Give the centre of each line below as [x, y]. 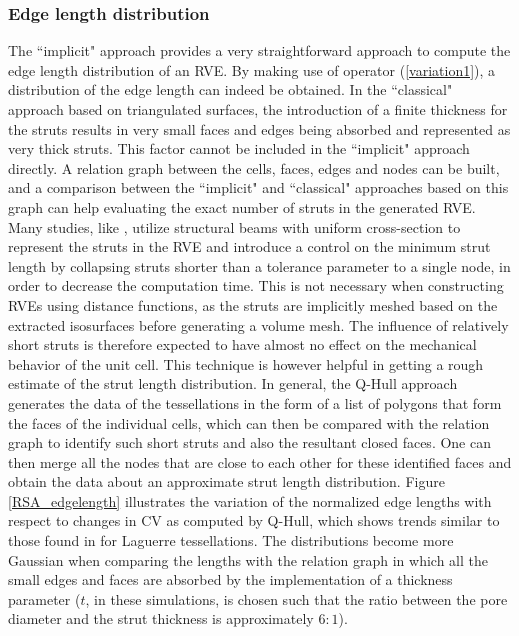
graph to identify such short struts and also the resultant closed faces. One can [249, 442]
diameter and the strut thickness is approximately [161, 618]
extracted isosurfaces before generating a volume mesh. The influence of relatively [258, 324]
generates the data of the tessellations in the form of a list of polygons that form [255, 402]
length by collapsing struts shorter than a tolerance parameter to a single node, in [259, 265]
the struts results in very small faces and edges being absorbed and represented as [259, 128]
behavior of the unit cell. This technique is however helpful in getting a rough [246, 363]
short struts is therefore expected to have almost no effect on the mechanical [242, 344]
